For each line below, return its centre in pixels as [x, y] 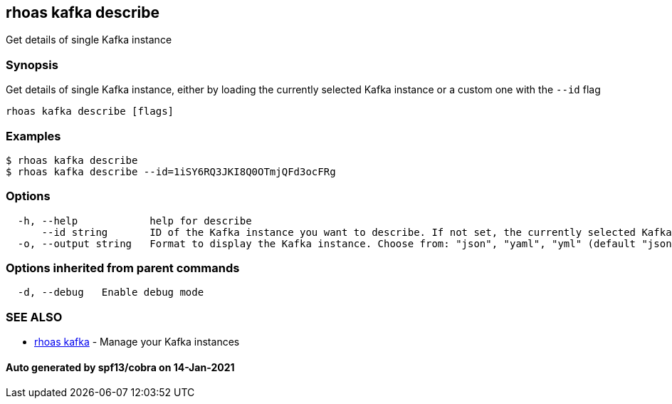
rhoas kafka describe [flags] [90, 112]
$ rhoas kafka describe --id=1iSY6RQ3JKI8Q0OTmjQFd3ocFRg [171, 171]
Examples [33, 136]
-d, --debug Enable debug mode [111, 292]
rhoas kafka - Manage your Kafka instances [137, 342]
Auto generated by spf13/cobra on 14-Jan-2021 [120, 367]
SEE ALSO [34, 317]
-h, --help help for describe [135, 221]
